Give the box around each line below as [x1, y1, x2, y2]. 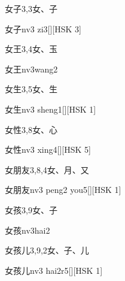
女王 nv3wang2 [5, 62, 58, 75]
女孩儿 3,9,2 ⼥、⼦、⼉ [5, 244, 89, 256]
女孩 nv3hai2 [5, 223, 50, 236]
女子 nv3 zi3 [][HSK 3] [5, 22, 81, 35]
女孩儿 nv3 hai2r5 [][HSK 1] [5, 264, 103, 276]
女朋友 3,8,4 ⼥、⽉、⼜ [5, 163, 89, 176]
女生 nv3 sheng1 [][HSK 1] [5, 102, 96, 115]
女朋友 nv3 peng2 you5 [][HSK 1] [5, 183, 121, 196]
